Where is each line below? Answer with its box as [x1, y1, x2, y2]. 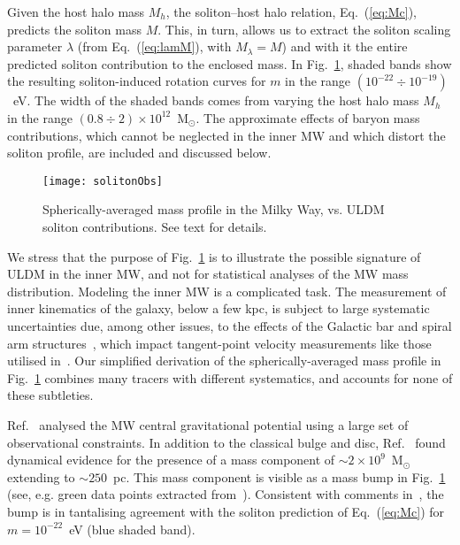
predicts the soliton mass [7, 19, 142, 38]
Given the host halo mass [7, 3, 145, 20]
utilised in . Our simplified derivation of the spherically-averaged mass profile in [7, 351, 441, 370]
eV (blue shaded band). [69, 519, 195, 538]
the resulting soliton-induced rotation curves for [7, 72, 266, 90]
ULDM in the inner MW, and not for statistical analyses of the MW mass [7, 265, 409, 283]
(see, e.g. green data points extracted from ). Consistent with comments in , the [7, 485, 444, 503]
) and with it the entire [281, 37, 408, 56]
